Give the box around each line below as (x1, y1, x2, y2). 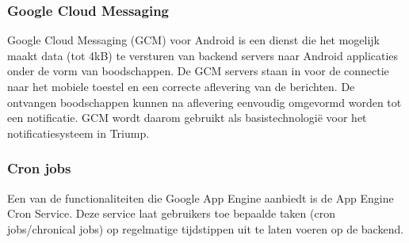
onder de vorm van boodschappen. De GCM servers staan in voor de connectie (7, 63, 389, 79)
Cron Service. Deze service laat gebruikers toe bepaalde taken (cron (7, 205, 335, 222)
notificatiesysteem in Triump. (7, 124, 150, 141)
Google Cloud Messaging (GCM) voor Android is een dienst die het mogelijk (7, 32, 380, 48)
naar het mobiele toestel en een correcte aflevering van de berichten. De (7, 78, 355, 94)
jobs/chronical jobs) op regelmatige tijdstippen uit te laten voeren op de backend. (7, 220, 404, 237)
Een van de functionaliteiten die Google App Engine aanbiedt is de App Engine (7, 189, 394, 206)
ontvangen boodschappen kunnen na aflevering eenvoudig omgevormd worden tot (7, 93, 402, 110)
